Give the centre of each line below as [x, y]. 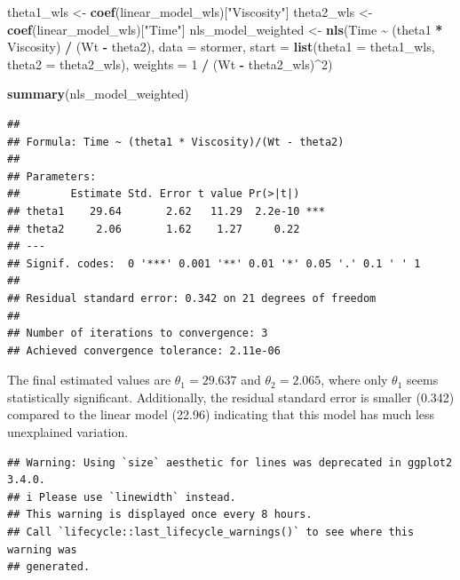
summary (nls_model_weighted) [98, 94]
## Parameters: [52, 176]
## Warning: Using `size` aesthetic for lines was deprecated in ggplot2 [230, 462]
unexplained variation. [68, 432]
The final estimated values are [89, 380]
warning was [42, 549]
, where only [354, 380]
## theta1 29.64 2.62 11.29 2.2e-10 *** [166, 211]
